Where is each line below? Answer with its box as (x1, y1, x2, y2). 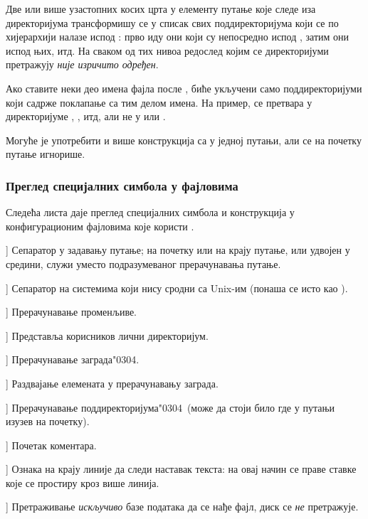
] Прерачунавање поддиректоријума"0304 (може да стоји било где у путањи (6, 400, 335, 414)
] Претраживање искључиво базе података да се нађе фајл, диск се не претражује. (6, 499, 359, 514)
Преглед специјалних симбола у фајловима (6, 176, 238, 194)
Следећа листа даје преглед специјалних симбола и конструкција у (6, 205, 295, 220)
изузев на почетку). (6, 414, 90, 429)
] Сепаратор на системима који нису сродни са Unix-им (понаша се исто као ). (6, 280, 348, 295)
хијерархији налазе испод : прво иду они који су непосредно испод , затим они (6, 29, 349, 44)
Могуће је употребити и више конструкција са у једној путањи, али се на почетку (6, 132, 362, 147)
